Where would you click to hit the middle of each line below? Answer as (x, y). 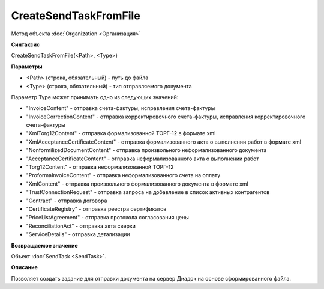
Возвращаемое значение (44, 245)
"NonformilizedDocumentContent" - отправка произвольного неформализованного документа (146, 150)
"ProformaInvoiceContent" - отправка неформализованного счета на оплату (123, 175)
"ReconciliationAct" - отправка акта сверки (81, 226)
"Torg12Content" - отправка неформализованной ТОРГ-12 (100, 167)
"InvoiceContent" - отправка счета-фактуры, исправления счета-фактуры (121, 108)
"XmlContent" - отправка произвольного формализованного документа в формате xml (137, 184)
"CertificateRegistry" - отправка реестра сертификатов (96, 209)
